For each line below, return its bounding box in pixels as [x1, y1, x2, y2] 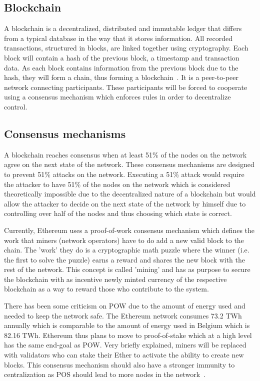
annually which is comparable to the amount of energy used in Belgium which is [4, 320, 250, 330]
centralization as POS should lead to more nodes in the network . [4, 369, 206, 379]
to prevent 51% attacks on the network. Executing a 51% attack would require [4, 168, 244, 179]
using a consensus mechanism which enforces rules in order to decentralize [4, 91, 231, 102]
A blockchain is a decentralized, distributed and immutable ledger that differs [4, 23, 242, 33]
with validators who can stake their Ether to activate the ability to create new [4, 349, 244, 360]
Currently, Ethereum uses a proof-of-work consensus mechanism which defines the [4, 224, 255, 235]
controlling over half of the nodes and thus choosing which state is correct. [4, 208, 232, 218]
